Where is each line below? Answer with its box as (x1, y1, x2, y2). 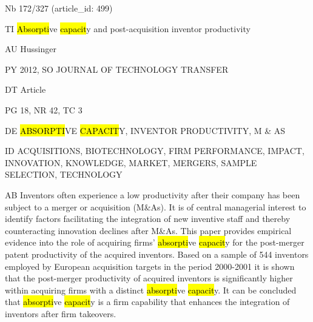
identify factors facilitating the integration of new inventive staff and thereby (5, 212, 291, 225)
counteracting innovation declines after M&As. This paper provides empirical (5, 224, 292, 236)
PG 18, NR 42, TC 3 (5, 103, 82, 116)
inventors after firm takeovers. (5, 307, 116, 320)
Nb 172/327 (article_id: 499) (5, 2, 113, 14)
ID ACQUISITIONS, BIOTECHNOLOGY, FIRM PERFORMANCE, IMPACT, (5, 144, 305, 157)
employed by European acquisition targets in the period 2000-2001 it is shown (5, 260, 295, 272)
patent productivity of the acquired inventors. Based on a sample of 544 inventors (5, 247, 309, 260)
